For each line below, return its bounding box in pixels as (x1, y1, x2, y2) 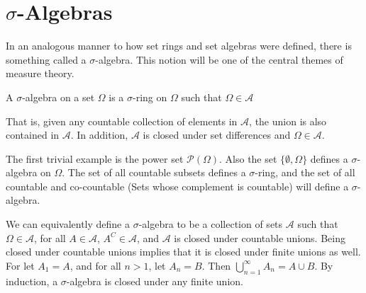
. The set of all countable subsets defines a (62, 165, 246, 180)
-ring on (133, 89, 167, 104)
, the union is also (249, 113, 327, 128)
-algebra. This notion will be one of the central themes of (95, 52, 343, 67)
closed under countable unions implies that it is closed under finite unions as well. (6, 244, 361, 259)
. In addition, (70, 127, 128, 142)
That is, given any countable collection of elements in (6, 113, 238, 128)
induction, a (6, 273, 58, 288)
